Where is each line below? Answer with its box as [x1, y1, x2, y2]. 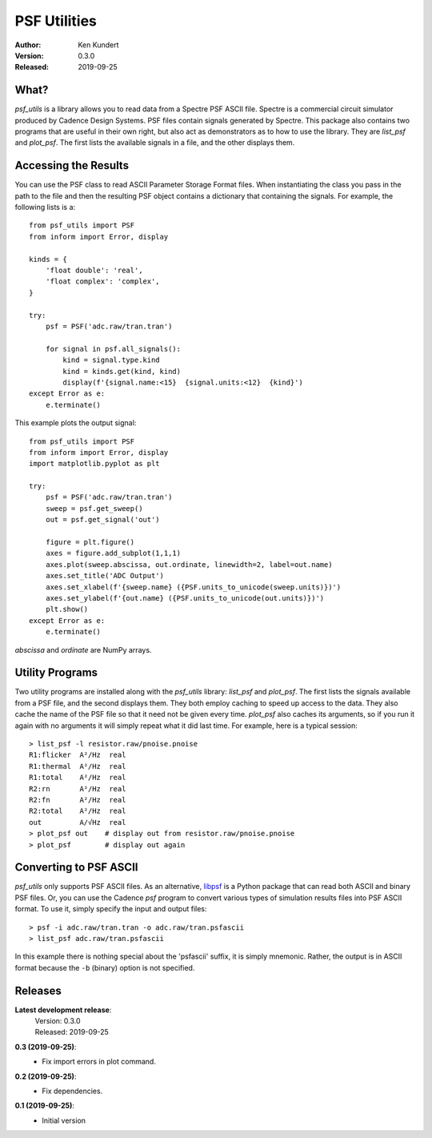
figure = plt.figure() [45, 537, 135, 547]
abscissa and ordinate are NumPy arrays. [14, 645, 152, 654]
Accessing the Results [14, 159, 130, 172]
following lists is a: [14, 203, 76, 212]
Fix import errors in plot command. [42, 1057, 156, 1067]
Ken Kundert [78, 40, 119, 50]
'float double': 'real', [45, 266, 143, 275]
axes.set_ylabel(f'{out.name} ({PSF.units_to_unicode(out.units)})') [45, 593, 325, 602]
